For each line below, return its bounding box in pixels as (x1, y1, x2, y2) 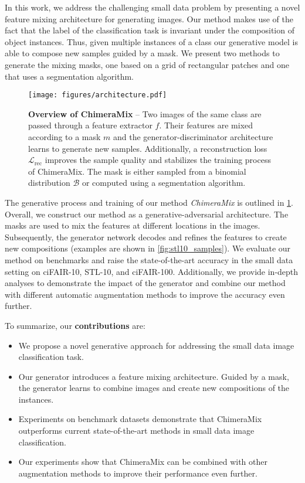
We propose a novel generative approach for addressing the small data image (18, 339, 294, 351)
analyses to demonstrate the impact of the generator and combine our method (5, 277, 286, 289)
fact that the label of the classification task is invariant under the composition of (5, 24, 294, 36)
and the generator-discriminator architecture (113, 131, 273, 142)
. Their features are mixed (159, 119, 253, 131)
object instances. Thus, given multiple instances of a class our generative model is (5, 35, 298, 47)
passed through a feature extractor (28, 119, 152, 131)
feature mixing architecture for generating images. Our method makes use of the (5, 12, 293, 25)
